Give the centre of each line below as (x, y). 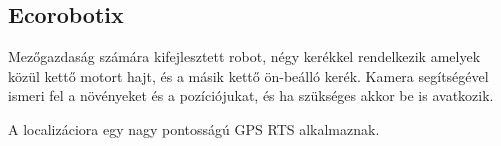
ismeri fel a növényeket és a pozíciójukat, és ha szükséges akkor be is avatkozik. (251, 95)
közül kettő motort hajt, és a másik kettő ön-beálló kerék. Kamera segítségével (248, 75)
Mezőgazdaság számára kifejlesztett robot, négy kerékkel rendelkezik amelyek (244, 56)
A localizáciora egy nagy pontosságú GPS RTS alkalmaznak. (194, 128)
